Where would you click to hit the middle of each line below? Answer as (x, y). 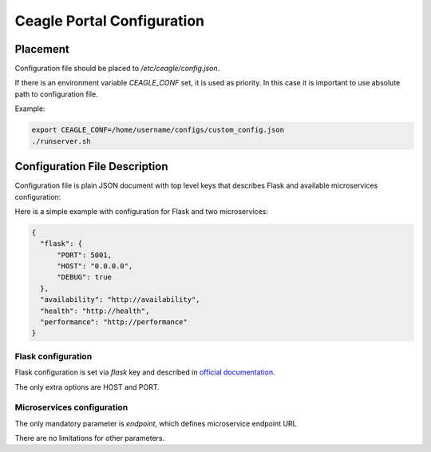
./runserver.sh (61, 141)
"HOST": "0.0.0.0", (95, 266)
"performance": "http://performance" (114, 322)
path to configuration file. (57, 94)
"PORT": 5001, (84, 255)
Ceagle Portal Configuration (110, 21)
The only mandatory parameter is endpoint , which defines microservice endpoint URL (156, 423)
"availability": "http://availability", (120, 300)
